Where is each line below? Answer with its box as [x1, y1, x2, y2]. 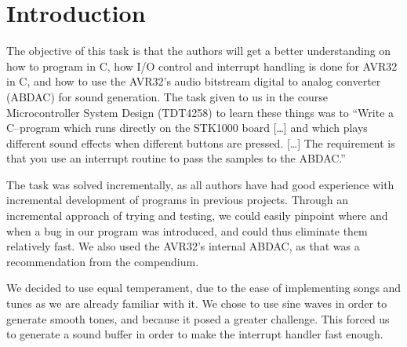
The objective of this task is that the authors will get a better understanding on [6, 42, 391, 59]
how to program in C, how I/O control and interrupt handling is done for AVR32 [6, 57, 398, 74]
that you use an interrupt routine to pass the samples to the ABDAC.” [6, 150, 346, 166]
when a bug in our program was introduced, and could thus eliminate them [6, 222, 368, 239]
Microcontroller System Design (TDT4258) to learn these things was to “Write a [6, 104, 394, 120]
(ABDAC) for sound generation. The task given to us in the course [6, 88, 328, 104]
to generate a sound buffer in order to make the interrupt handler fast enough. [6, 326, 383, 342]
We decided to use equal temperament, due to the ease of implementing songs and [6, 279, 402, 296]
